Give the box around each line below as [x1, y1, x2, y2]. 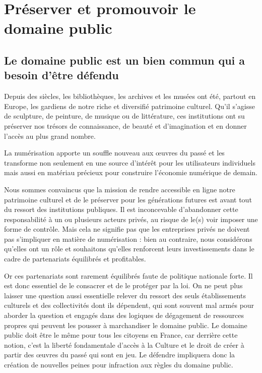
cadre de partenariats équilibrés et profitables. [4, 253, 146, 264]
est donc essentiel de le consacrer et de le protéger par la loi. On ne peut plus [4, 280, 243, 291]
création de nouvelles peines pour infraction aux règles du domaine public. [4, 359, 233, 369]
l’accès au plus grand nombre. [4, 130, 96, 141]
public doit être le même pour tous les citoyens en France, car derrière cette [4, 330, 238, 340]
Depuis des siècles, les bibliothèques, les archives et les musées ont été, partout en [4, 91, 256, 101]
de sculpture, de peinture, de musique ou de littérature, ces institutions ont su [4, 111, 245, 121]
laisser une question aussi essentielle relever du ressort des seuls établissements [4, 290, 246, 300]
